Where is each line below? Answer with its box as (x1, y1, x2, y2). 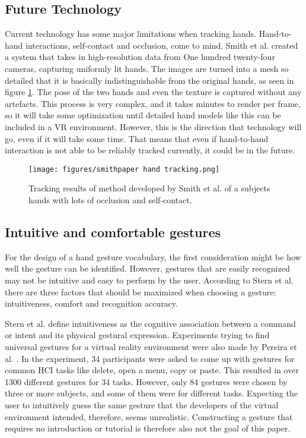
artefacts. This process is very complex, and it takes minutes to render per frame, (5, 97, 301, 109)
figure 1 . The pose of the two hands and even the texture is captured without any (5, 86, 302, 98)
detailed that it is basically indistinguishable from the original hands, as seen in (5, 74, 294, 86)
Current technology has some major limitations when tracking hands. (5, 27, 256, 40)
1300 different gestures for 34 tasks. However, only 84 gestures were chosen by (5, 375, 288, 387)
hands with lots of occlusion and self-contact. (28, 193, 192, 206)
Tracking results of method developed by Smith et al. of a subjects (28, 182, 270, 194)
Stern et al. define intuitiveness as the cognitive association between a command (5, 317, 296, 329)
